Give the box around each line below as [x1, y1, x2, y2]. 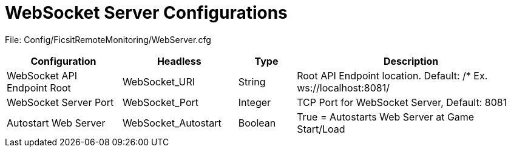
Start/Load [297, 122, 345, 135]
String [238, 75, 266, 88]
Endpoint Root [7, 81, 71, 94]
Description [383, 55, 439, 67]
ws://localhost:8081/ [297, 81, 390, 94]
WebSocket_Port [122, 96, 199, 108]
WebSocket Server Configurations [5, 2, 288, 23]
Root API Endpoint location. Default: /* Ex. [297, 69, 488, 82]
